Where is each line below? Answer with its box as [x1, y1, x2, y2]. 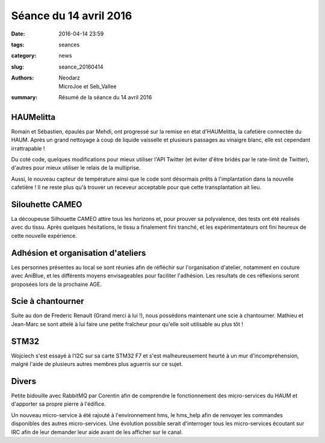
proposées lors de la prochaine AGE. [11, 280, 102, 288]
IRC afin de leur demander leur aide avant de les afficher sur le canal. [11, 428, 183, 436]
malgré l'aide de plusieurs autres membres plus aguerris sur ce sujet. [11, 361, 183, 368]
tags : [11, 41, 25, 48]
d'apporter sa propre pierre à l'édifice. [11, 400, 107, 407]
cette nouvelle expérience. [11, 232, 78, 239]
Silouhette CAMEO [11, 199, 82, 209]
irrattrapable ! [11, 144, 45, 152]
